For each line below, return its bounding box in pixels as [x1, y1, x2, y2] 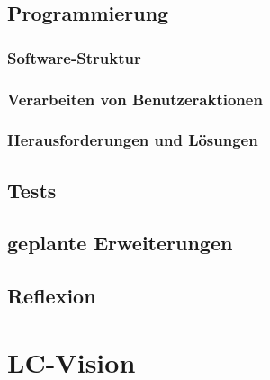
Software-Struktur [7, 46, 141, 68]
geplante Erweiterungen [7, 229, 233, 257]
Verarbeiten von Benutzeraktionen [7, 87, 263, 110]
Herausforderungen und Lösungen [7, 129, 258, 151]
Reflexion [7, 282, 96, 310]
